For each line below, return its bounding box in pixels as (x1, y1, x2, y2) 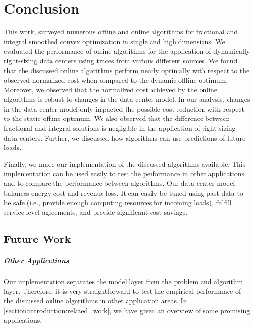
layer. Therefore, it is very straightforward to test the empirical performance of (4, 286, 241, 296)
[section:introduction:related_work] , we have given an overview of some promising (4, 305, 250, 315)
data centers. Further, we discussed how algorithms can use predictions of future (4, 132, 246, 143)
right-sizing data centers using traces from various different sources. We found (4, 55, 238, 65)
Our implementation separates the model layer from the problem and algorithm (4, 276, 243, 286)
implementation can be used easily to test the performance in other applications (4, 168, 245, 179)
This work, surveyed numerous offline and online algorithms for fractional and (4, 27, 238, 37)
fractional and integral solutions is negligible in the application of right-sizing (4, 123, 236, 133)
